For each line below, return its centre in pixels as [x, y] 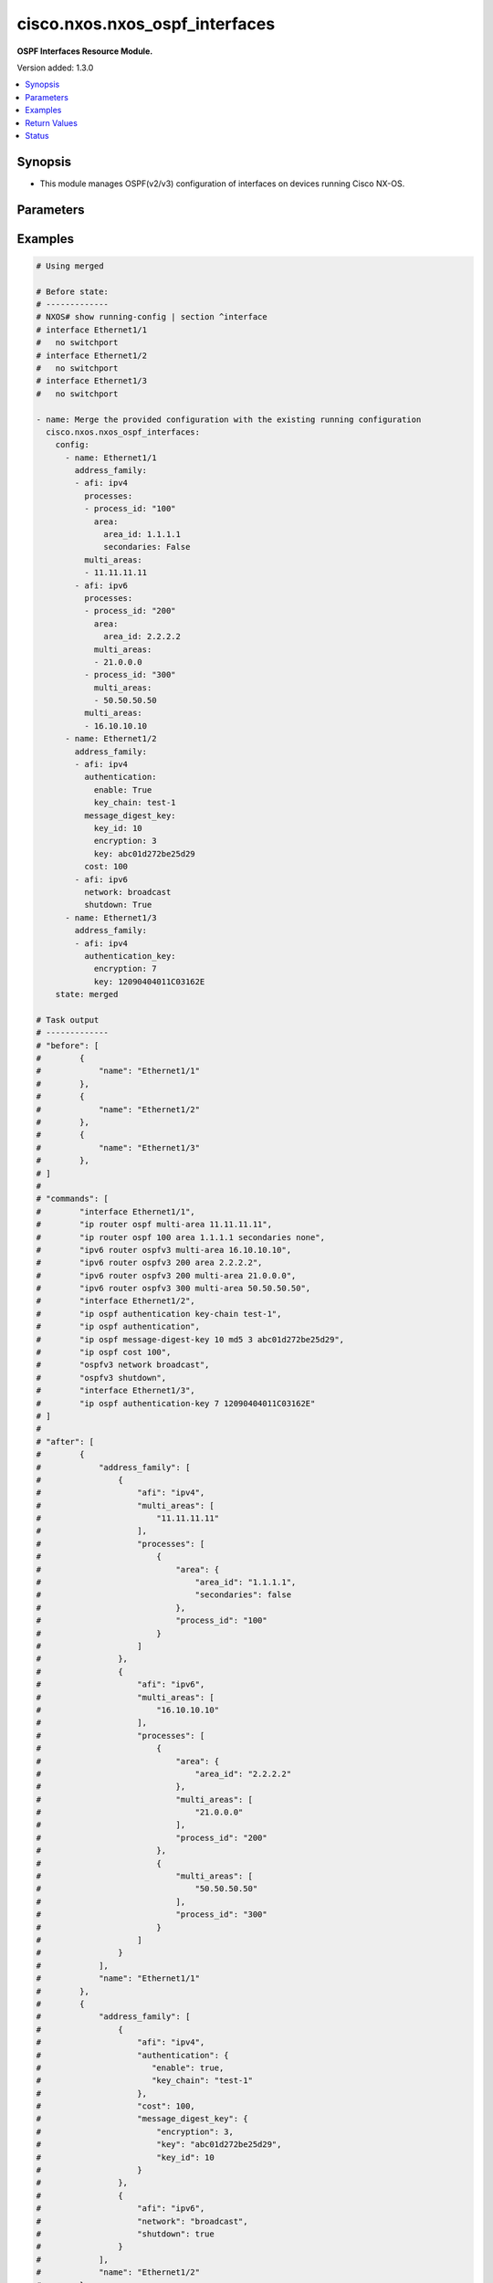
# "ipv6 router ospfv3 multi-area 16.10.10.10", [164, 1250]
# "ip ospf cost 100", [104, 1352]
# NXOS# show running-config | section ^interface [152, 317]
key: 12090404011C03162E [149, 981]
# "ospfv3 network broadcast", [123, 1365]
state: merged [87, 994]
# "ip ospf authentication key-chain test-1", [159, 1314]
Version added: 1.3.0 [55, 68]
